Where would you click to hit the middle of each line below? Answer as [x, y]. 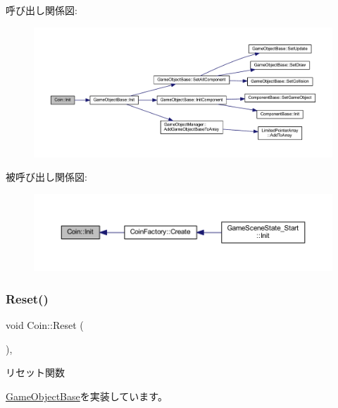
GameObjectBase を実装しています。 [87, 396]
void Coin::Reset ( [45, 325]
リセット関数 [35, 372]
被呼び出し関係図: [46, 177]
